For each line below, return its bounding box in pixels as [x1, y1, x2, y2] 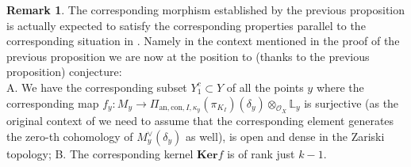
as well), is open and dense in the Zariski [186, 128, 385, 145]
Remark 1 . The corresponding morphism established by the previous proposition [6, 2, 405, 17]
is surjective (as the [304, 94, 399, 111]
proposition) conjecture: [6, 63, 122, 80]
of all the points [226, 78, 304, 95]
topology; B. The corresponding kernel [6, 146, 194, 162]
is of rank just [227, 146, 295, 162]
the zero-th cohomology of [6, 128, 133, 145]
